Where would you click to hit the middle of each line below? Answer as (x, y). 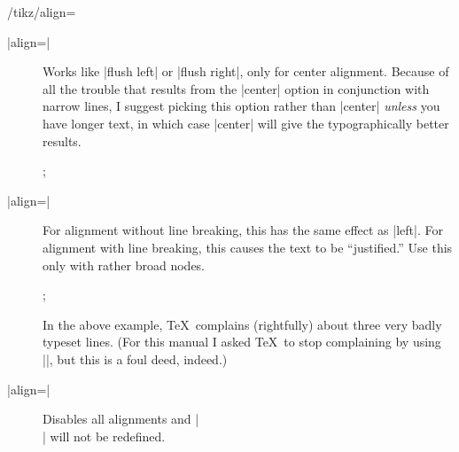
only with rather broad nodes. (124, 265)
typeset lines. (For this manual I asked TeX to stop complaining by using (242, 342)
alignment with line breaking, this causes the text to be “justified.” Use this (248, 247)
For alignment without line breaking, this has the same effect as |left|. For (243, 230)
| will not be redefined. (104, 436)
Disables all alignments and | (121, 419)
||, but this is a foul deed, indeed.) (135, 358)
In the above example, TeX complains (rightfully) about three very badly (242, 324)
